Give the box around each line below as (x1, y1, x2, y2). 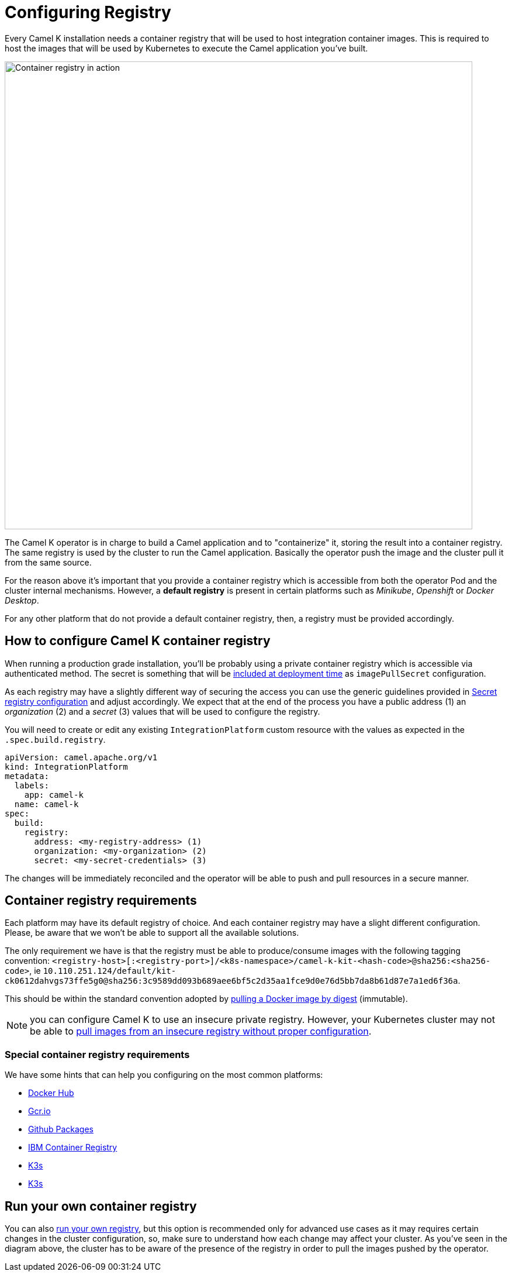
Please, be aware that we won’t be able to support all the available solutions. (5, 928, 299, 938)
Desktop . (5, 595, 39, 605)
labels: (14, 780, 49, 790)
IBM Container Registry (28, 1142, 117, 1153)
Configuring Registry (5, 2, 171, 22)
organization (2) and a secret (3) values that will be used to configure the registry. (5, 706, 320, 716)
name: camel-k (14, 799, 79, 809)
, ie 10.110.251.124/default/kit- (29, 966, 177, 976)
